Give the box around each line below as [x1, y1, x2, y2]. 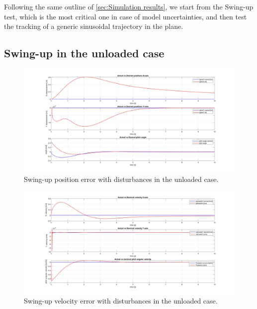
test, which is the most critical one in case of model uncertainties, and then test [4, 11, 247, 21]
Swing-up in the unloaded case [4, 45, 165, 61]
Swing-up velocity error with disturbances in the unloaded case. [24, 296, 218, 306]
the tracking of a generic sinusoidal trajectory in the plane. [4, 21, 183, 31]
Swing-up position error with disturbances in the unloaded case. [24, 173, 219, 184]
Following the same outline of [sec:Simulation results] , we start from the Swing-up [4, 1, 254, 11]
